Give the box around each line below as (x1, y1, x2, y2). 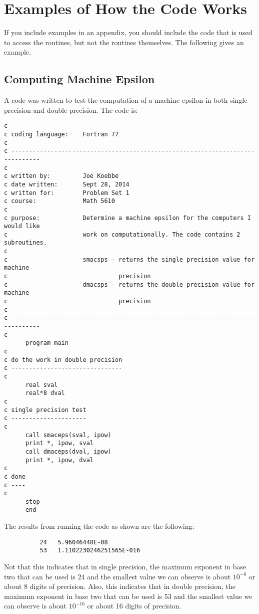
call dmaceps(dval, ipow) (25, 448, 111, 455)
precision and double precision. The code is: (4, 104, 138, 115)
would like (4, 223, 40, 230)
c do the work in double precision (4, 356, 122, 363)
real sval (25, 381, 58, 388)
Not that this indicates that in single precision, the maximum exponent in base (4, 561, 246, 572)
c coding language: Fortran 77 (4, 130, 119, 138)
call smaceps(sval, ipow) (25, 431, 111, 439)
